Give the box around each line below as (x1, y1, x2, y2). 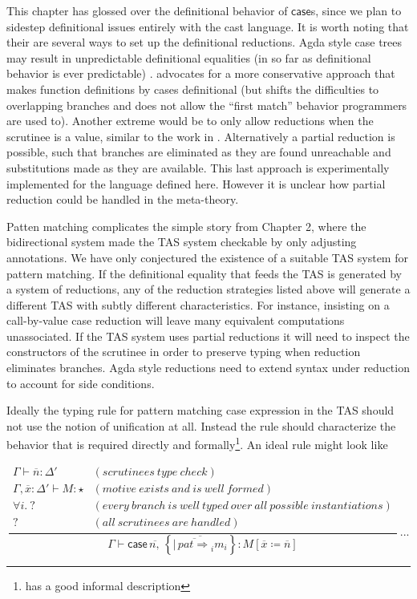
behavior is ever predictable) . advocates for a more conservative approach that (6, 65, 395, 82)
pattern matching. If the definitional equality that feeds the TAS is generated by (6, 265, 402, 281)
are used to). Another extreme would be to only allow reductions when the (6, 112, 374, 129)
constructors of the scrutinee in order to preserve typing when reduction (6, 343, 361, 360)
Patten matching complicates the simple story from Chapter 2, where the (6, 217, 366, 234)
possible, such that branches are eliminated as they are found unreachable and (6, 144, 391, 160)
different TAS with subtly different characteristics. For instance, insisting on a (6, 296, 390, 313)
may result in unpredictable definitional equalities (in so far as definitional (6, 49, 371, 66)
